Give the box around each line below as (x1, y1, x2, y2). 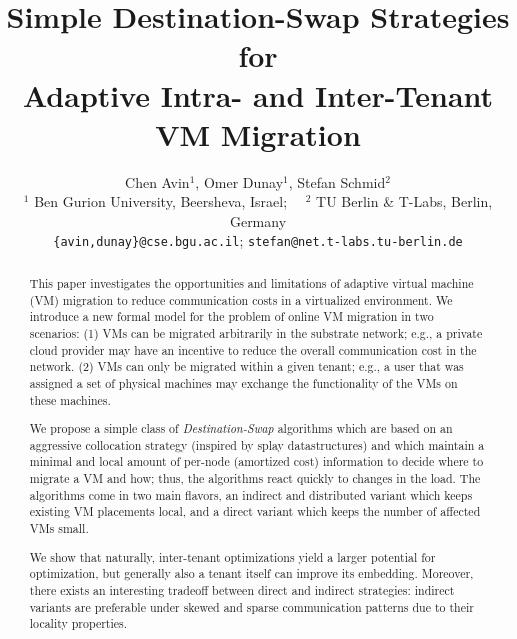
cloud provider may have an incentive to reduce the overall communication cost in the (29, 341, 477, 358)
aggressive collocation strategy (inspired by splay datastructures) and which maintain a (29, 436, 485, 453)
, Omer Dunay (195, 171, 284, 192)
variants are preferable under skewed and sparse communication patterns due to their (29, 598, 474, 615)
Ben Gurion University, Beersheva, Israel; (34, 191, 288, 212)
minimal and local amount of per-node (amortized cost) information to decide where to (29, 453, 484, 470)
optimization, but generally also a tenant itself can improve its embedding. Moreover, (29, 565, 474, 582)
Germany (229, 210, 287, 231)
